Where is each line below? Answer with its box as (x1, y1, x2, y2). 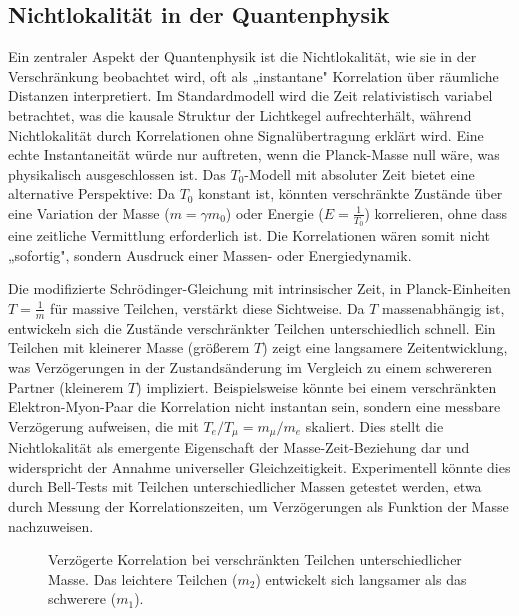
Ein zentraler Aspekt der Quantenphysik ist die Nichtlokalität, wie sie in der (8, 46, 477, 67)
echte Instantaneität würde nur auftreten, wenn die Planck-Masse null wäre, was (8, 144, 500, 165)
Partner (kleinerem (8, 376, 124, 397)
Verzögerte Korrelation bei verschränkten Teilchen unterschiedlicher (48, 549, 462, 570)
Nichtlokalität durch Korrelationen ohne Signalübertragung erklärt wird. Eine (8, 124, 484, 145)
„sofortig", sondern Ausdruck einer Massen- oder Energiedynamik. (8, 244, 412, 265)
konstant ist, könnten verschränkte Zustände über (198, 183, 503, 204)
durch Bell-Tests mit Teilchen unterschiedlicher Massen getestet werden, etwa (8, 476, 482, 497)
